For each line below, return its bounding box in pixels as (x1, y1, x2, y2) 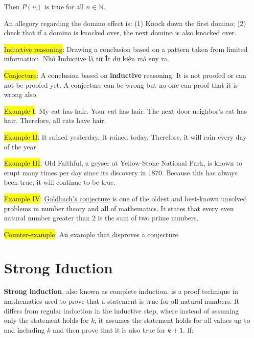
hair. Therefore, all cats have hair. (4, 115, 106, 125)
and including (4, 324, 45, 335)
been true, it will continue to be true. (4, 177, 115, 187)
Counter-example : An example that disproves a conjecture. (4, 229, 180, 239)
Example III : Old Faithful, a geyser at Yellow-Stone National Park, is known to (4, 158, 242, 168)
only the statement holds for (4, 315, 89, 325)
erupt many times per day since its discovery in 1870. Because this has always (4, 167, 238, 177)
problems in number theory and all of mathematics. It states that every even (4, 203, 234, 213)
